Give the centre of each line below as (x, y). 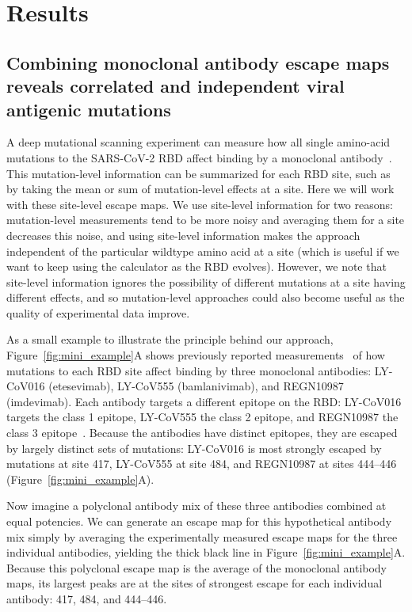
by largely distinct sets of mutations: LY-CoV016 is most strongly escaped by (194, 448)
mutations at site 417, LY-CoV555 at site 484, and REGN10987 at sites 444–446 (202, 464)
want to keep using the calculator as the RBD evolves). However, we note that (196, 266)
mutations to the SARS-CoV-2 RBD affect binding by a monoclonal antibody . (199, 157)
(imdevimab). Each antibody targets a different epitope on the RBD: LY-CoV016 (204, 401)
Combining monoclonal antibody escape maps (198, 62)
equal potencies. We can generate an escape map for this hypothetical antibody (199, 521)
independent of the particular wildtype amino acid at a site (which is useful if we (203, 251)
